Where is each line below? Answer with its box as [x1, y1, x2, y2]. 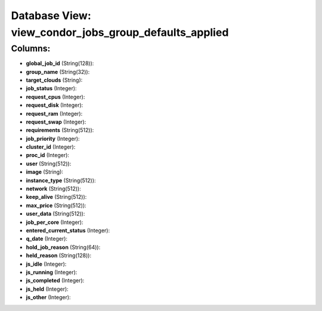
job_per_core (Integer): [26, 218, 83, 226]
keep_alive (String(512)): [26, 193, 87, 201]
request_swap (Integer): [26, 118, 86, 125]
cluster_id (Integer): [26, 143, 76, 150]
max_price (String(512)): [26, 202, 86, 209]
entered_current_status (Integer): [26, 227, 110, 234]
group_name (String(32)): [26, 68, 90, 75]
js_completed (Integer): [26, 277, 85, 284]
